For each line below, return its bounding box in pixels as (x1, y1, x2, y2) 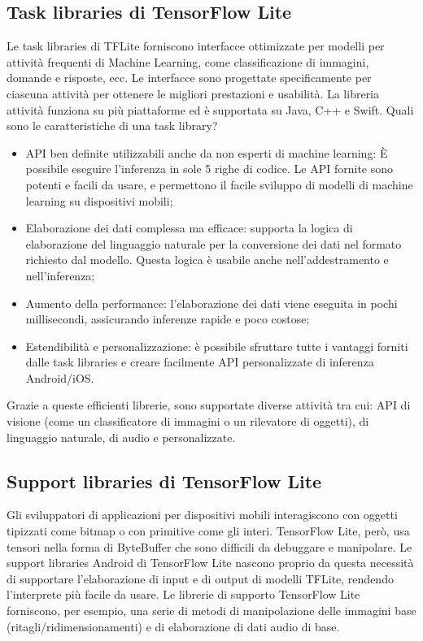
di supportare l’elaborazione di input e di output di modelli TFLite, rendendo (7, 570, 394, 587)
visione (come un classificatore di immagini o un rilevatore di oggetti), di (7, 413, 369, 430)
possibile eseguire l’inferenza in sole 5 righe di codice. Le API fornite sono (25, 160, 394, 177)
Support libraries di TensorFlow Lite (7, 468, 322, 493)
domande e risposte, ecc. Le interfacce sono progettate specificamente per (7, 69, 372, 86)
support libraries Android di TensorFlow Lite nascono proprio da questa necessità (7, 554, 414, 571)
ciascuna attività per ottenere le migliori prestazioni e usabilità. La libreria (7, 84, 380, 102)
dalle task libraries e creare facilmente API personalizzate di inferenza (25, 353, 374, 370)
